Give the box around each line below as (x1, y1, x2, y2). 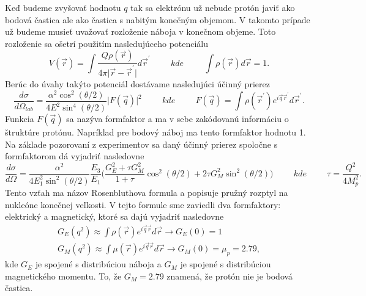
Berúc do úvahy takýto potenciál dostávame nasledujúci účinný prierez (5, 77, 270, 90)
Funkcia (5, 112, 34, 125)
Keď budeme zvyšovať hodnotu (5, 1, 121, 13)
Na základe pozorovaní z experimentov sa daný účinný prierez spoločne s (5, 137, 278, 150)
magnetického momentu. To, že (5, 269, 122, 282)
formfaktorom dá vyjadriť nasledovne (5, 150, 144, 162)
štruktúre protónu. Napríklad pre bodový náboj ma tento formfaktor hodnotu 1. (5, 126, 306, 139)
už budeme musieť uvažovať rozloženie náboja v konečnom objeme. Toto (5, 25, 276, 38)
